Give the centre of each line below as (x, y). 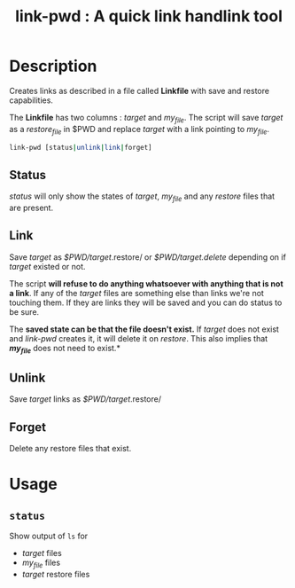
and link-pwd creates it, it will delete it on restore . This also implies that (139, 338)
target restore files (56, 575)
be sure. (24, 311)
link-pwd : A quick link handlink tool (149, 16)
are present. (31, 208)
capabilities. (31, 100)
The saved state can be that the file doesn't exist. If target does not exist (144, 329)
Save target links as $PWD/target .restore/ (85, 399)
